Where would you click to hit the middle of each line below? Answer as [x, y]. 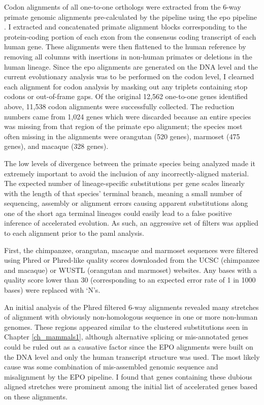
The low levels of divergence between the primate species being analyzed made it [130, 163]
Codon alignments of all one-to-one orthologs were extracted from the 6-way [123, 7]
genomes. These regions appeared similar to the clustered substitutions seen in [126, 326]
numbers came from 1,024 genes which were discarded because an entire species [128, 116]
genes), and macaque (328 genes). [56, 146]
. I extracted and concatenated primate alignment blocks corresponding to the [126, 27]
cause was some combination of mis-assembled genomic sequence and [111, 367]
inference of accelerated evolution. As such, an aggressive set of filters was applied [131, 223]
